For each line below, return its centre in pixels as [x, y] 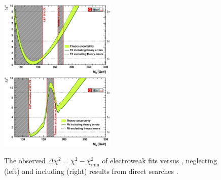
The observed [25, 161]
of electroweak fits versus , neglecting [159, 161]
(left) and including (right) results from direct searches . [91, 171]
